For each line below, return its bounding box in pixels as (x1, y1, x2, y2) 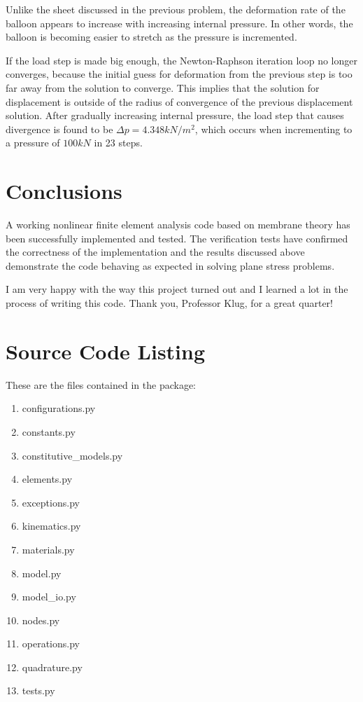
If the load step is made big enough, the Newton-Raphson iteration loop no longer (6, 53, 357, 67)
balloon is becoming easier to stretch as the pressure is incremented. (6, 29, 297, 44)
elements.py (22, 472, 73, 486)
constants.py (22, 424, 76, 439)
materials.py (22, 542, 75, 556)
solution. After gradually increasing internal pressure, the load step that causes (6, 108, 344, 123)
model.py (22, 565, 62, 580)
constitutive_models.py (22, 448, 123, 462)
